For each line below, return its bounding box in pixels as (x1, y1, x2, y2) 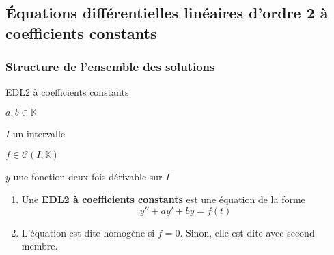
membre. (21, 239, 58, 253)
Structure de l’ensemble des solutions (5, 58, 215, 75)
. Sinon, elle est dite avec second (180, 225, 315, 239)
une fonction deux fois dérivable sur (13, 169, 163, 183)
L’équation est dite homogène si (21, 225, 155, 239)
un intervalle (12, 126, 66, 140)
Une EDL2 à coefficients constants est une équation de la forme (21, 192, 305, 206)
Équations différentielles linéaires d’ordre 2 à (5, 2, 329, 23)
